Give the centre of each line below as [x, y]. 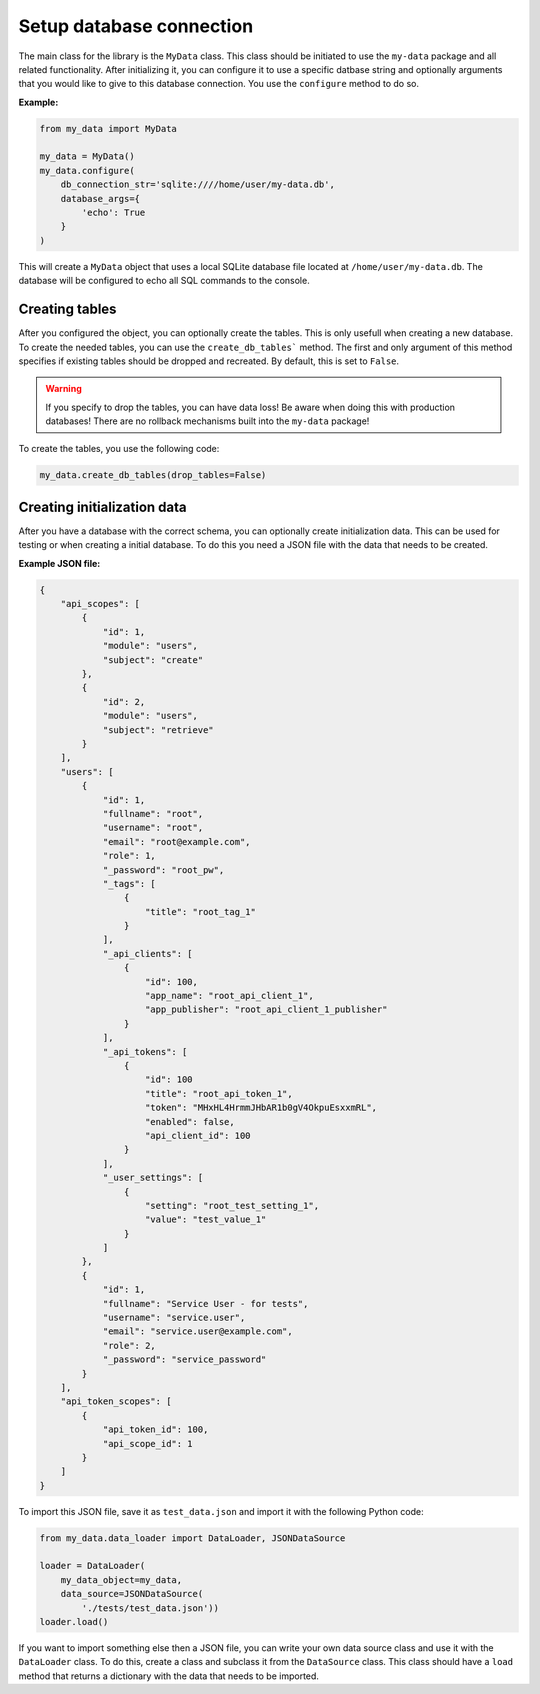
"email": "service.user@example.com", [198, 1331]
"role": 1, [129, 856]
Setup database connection [136, 26]
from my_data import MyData [108, 128]
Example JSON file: [59, 563]
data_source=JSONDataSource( [132, 1594]
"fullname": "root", [153, 813]
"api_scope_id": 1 [148, 1443]
